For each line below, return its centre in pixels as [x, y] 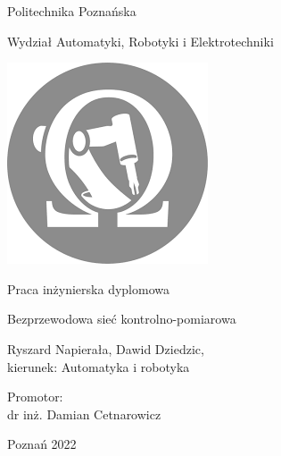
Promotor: [35, 397]
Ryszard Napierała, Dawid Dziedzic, [106, 348]
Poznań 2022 [42, 444]
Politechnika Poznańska [72, 11]
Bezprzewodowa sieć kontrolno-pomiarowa [122, 319]
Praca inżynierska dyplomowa [88, 288]
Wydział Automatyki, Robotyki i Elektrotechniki [140, 41]
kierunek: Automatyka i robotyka [99, 366]
